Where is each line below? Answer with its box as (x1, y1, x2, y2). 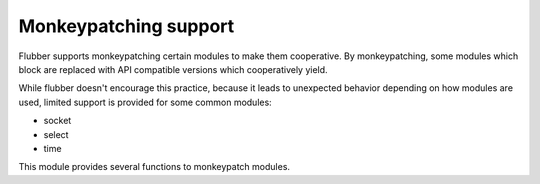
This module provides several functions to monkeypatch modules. (18, 161, 290, 173)
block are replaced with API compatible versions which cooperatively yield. (18, 63, 329, 75)
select (43, 128, 69, 140)
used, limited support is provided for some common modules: (18, 96, 272, 108)
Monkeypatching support (18, 15, 235, 37)
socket (43, 115, 72, 127)
